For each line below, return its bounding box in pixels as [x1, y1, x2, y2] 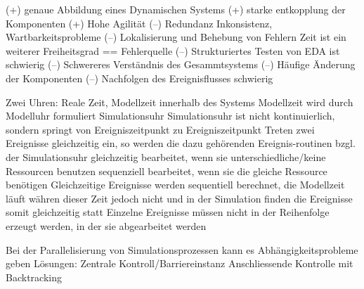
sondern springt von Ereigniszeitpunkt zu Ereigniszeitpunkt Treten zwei [6, 122, 315, 136]
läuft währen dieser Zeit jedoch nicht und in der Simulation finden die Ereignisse [6, 191, 353, 205]
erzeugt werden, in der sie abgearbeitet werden [6, 218, 207, 233]
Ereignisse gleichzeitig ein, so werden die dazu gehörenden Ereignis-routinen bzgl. [6, 136, 356, 150]
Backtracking [6, 269, 62, 284]
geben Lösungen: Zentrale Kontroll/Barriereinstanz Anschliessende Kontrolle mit [6, 256, 353, 271]
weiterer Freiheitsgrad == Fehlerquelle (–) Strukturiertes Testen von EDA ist [6, 43, 340, 58]
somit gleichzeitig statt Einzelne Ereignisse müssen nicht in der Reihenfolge [6, 205, 330, 219]
